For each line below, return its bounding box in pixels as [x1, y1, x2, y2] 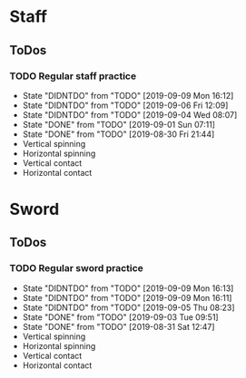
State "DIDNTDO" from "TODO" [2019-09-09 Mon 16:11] [22, 292, 232, 303]
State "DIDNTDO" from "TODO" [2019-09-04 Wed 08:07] [22, 109, 238, 120]
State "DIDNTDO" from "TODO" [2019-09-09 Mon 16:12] [22, 90, 234, 101]
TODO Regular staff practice [9, 70, 137, 82]
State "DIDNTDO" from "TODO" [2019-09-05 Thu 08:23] [22, 302, 235, 313]
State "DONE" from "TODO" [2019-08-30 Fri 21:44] [22, 129, 215, 140]
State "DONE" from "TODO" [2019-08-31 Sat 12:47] [22, 321, 215, 332]
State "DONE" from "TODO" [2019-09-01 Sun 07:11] [22, 119, 216, 130]
